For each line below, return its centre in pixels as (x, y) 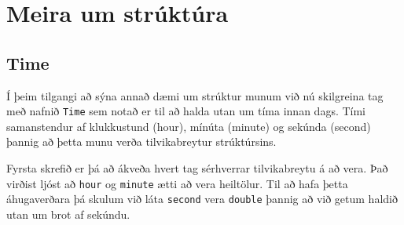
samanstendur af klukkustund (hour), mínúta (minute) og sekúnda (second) (189, 126)
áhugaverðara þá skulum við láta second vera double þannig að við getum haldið (202, 199)
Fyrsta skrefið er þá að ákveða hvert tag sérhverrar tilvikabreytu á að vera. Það (197, 168)
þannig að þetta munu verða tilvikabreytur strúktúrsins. (141, 142)
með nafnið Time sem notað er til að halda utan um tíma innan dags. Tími (186, 111)
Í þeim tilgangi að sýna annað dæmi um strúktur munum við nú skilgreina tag (195, 95)
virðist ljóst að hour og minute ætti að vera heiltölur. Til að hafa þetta (177, 183)
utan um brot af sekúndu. (68, 214)
